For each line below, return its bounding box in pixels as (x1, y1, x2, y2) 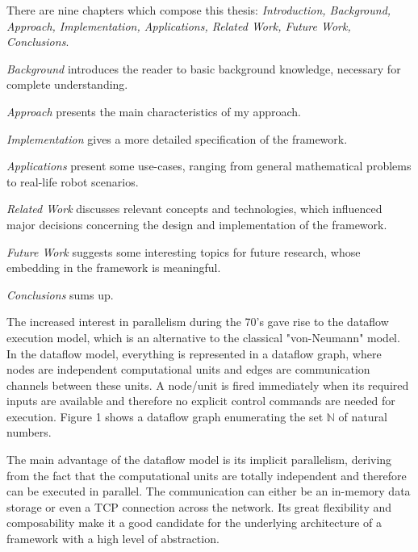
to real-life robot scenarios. (6, 173, 139, 190)
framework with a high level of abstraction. (6, 530, 219, 547)
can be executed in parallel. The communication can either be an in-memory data (6, 483, 411, 500)
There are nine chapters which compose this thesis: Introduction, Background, (6, 2, 391, 18)
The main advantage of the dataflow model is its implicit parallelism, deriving (6, 451, 392, 468)
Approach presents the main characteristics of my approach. (6, 102, 301, 119)
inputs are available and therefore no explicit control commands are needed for (6, 392, 395, 409)
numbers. (6, 424, 52, 441)
